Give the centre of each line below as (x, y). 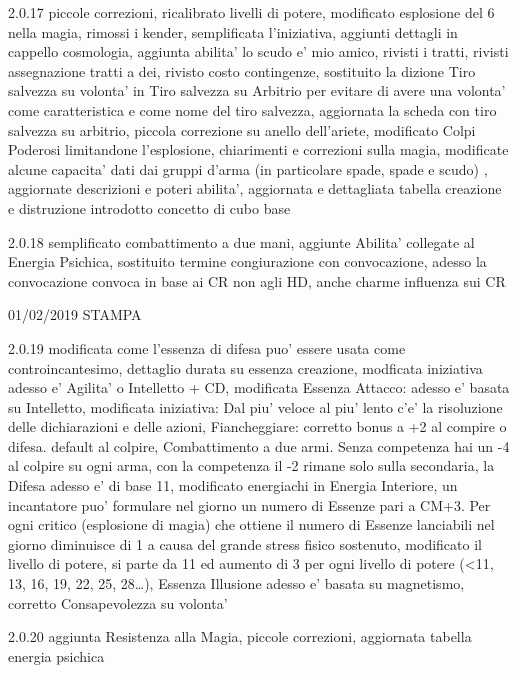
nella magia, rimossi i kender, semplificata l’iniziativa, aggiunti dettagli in (233, 31)
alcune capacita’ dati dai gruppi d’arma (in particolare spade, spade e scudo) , (248, 168)
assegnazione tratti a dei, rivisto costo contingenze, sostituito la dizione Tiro (242, 70)
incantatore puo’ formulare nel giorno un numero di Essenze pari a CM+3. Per (249, 504)
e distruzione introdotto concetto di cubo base (149, 207)
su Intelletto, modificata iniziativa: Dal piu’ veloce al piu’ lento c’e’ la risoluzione (255, 406)
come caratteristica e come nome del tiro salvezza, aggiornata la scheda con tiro (252, 109)
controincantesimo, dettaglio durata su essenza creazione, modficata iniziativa (245, 367)
